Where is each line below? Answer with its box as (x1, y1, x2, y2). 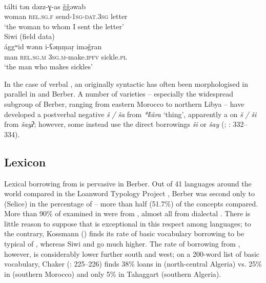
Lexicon (4, 154, 46, 169)
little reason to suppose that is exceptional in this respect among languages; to (4, 218, 251, 229)
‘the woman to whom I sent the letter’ (4, 21, 124, 31)
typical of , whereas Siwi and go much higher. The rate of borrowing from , (4, 238, 240, 249)
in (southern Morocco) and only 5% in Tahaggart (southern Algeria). (4, 268, 221, 279)
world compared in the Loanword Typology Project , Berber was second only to (4, 188, 255, 199)
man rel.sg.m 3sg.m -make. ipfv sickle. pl (4, 51, 127, 62)
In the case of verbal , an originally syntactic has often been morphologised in (4, 78, 249, 89)
